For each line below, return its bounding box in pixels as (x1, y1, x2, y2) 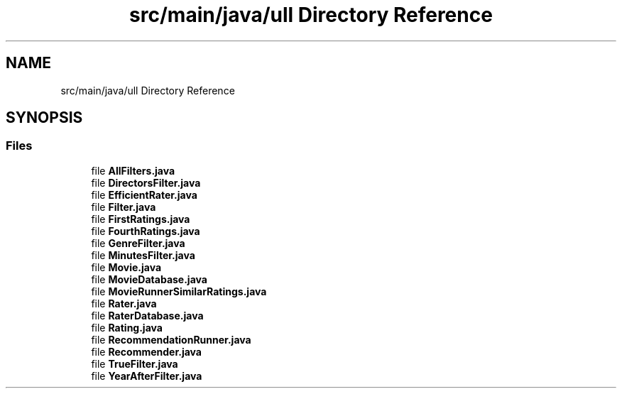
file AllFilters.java (91, 164, 175, 177)
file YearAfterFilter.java (91, 369, 202, 382)
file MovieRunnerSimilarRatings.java (91, 285, 267, 297)
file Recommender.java (91, 345, 202, 358)
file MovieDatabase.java (91, 273, 207, 285)
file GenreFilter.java (91, 236, 185, 249)
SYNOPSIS (6, 109, 83, 127)
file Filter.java (91, 200, 156, 213)
